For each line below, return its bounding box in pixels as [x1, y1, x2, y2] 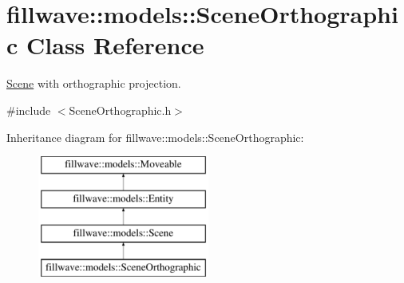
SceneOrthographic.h [69, 101, 172, 118]
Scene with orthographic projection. [6, 75, 181, 92]
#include [6, 101, 51, 118]
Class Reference [26, 29, 204, 61]
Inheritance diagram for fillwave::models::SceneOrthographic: [6, 128, 304, 145]
